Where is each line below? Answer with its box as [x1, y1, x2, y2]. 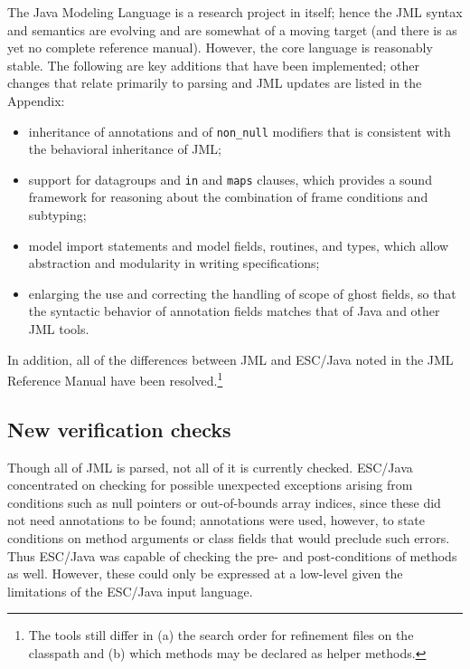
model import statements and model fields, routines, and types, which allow [28, 235, 449, 254]
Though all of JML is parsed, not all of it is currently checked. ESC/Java [7, 457, 413, 476]
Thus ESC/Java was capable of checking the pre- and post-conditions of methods [7, 546, 457, 565]
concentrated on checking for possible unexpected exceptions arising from [7, 475, 413, 494]
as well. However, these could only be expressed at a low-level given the [7, 564, 403, 583]
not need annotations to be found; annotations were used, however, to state [7, 511, 425, 530]
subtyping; [28, 205, 87, 225]
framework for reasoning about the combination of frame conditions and [28, 187, 428, 206]
